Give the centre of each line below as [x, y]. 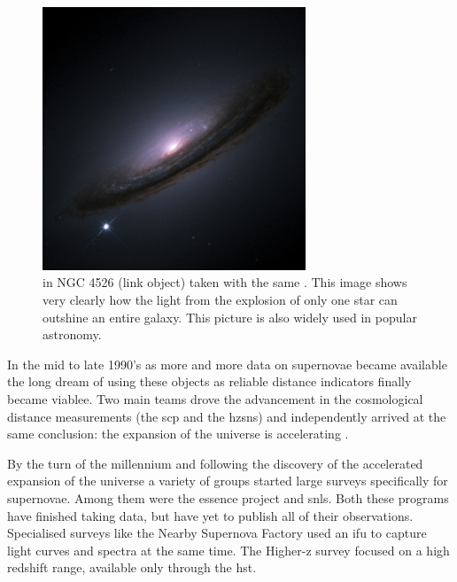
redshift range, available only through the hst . [132, 567]
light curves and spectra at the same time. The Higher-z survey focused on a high [228, 550]
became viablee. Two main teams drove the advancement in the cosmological [215, 398]
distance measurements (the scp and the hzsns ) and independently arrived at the [227, 416]
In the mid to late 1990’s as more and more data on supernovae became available [227, 364]
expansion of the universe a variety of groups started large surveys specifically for [228, 481]
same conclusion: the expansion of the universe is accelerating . [178, 434]
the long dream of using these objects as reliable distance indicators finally [209, 381]
